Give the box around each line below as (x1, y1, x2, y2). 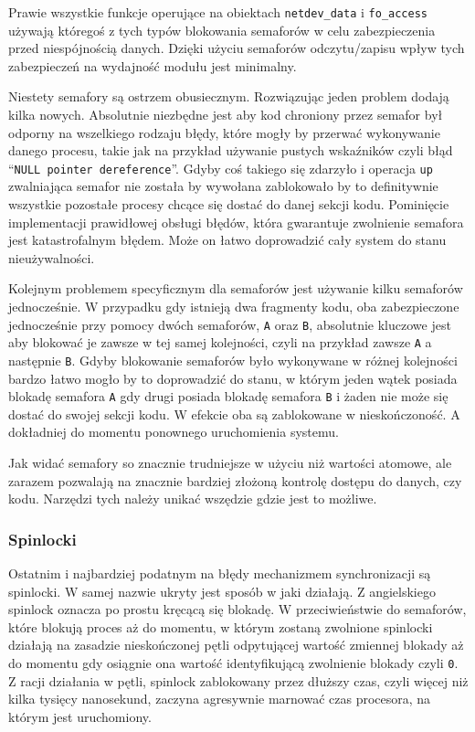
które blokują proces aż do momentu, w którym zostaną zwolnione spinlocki (8, 617, 433, 636)
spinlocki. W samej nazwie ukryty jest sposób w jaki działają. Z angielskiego (8, 581, 436, 600)
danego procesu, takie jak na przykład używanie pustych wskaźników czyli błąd (8, 141, 453, 160)
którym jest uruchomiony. (8, 706, 152, 726)
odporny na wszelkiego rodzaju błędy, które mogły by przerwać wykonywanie (8, 122, 440, 142)
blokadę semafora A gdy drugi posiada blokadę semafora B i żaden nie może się (8, 387, 449, 406)
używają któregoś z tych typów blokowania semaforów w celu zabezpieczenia (8, 20, 436, 39)
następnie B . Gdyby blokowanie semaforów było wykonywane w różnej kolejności (8, 350, 458, 369)
